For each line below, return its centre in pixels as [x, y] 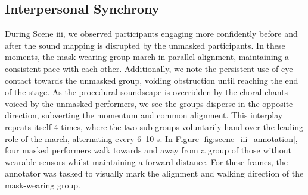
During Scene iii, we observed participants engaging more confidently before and [151, 34]
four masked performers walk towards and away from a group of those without [148, 150]
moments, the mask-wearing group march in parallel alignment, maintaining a [147, 57]
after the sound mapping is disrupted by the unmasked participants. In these [145, 45]
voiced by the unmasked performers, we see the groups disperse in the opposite [149, 103]
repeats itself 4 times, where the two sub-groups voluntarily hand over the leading [154, 126]
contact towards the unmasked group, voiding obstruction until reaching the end [152, 80]
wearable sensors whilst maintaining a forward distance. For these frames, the [147, 161]
